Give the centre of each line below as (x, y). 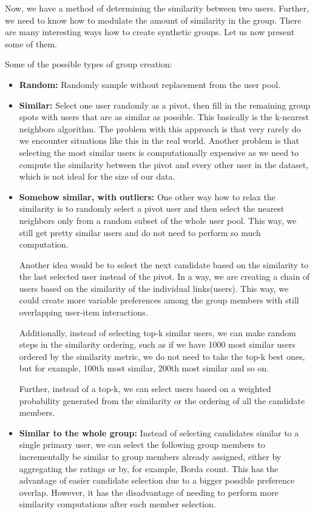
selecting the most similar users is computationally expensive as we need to (159, 152)
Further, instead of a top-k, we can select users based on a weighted (145, 389)
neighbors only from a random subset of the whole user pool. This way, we (158, 220)
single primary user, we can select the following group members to (142, 445)
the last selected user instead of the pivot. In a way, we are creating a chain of (164, 276)
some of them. (31, 43)
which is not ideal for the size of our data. (97, 176)
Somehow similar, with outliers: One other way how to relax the (147, 196)
